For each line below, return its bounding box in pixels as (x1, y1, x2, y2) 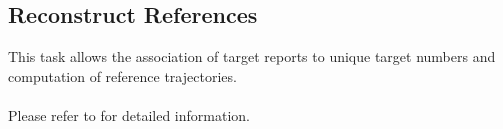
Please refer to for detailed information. (8, 104, 250, 125)
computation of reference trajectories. (8, 65, 237, 86)
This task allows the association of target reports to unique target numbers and (8, 46, 496, 67)
